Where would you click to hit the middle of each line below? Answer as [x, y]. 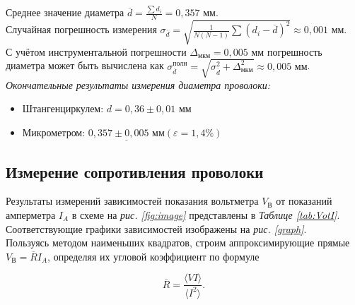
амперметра [31, 215]
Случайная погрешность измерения [81, 29]
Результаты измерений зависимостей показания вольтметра [132, 201]
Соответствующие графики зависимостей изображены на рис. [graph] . [156, 228]
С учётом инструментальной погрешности [96, 51]
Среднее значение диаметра [65, 12]
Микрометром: [54, 132]
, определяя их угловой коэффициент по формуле [153, 256]
